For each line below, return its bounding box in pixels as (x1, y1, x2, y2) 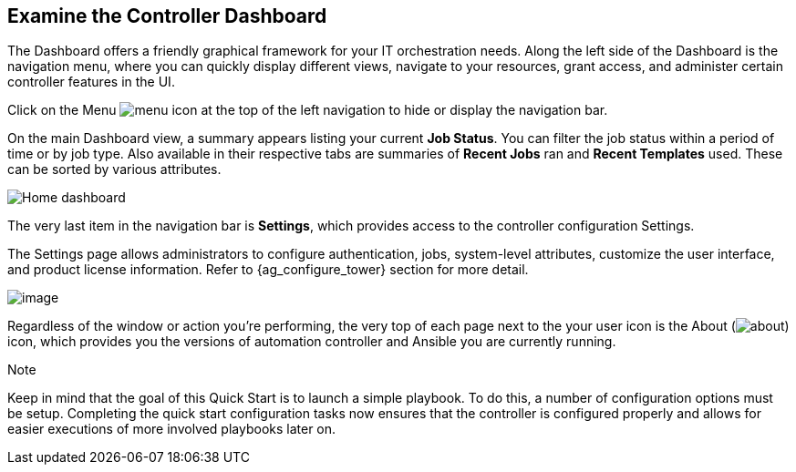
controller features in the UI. (7, 74, 175, 90)
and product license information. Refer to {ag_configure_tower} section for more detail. (7, 262, 529, 278)
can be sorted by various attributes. (7, 161, 222, 178)
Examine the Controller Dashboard (7, 5, 327, 27)
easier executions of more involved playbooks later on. (7, 421, 336, 437)
